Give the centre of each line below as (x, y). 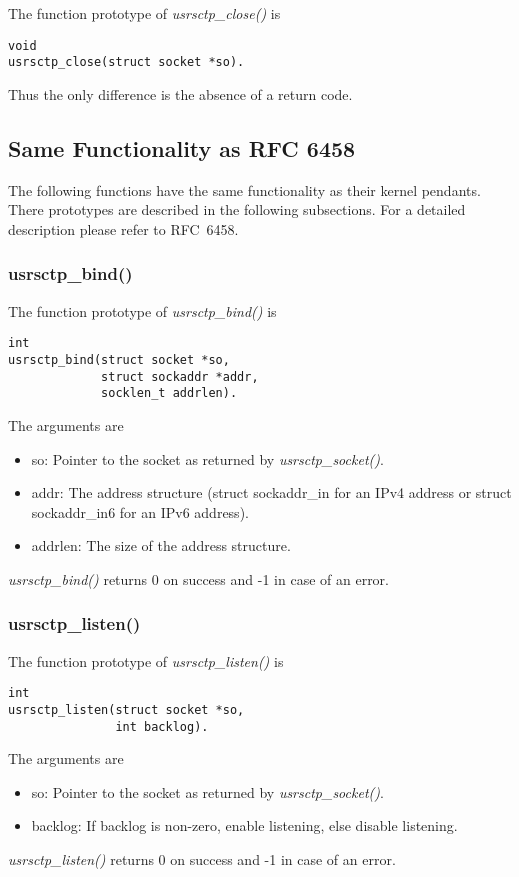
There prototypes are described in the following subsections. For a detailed (237, 209)
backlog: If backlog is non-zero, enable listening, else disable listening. (244, 825)
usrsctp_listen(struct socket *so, (126, 709)
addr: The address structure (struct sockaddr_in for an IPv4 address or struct (271, 492)
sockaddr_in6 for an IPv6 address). (140, 511)
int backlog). (162, 726)
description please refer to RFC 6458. (123, 228)
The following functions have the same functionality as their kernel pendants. (244, 189)
